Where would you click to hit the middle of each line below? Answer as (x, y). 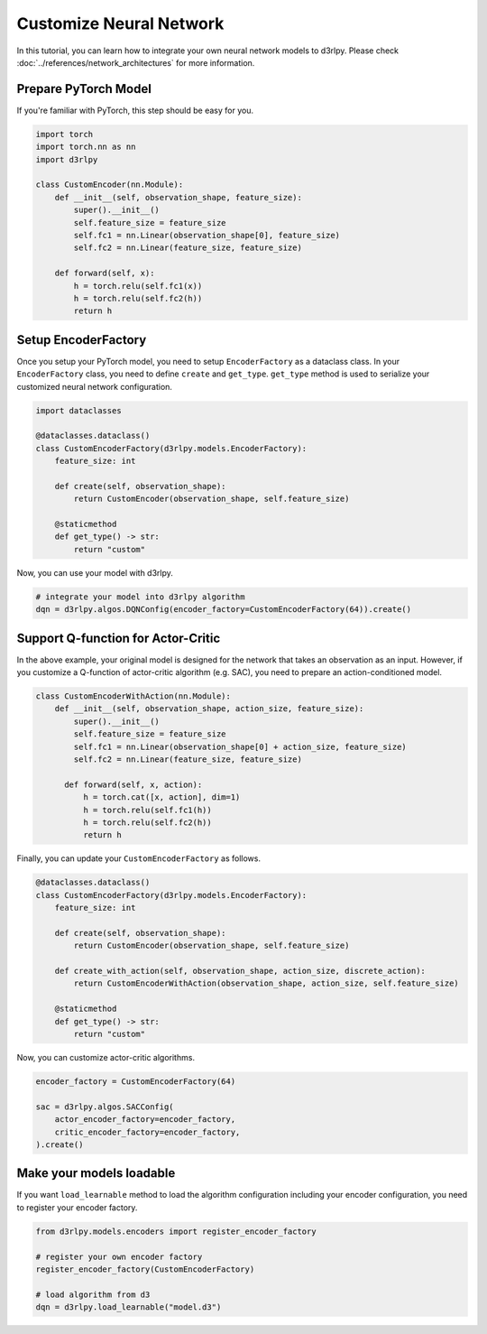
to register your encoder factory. (77, 1207)
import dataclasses (78, 410)
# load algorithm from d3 (93, 1294)
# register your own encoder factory (119, 1256)
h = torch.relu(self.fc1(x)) (138, 286)
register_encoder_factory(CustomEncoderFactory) (145, 1269)
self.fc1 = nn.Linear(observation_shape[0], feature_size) (207, 235)
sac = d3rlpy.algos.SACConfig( (105, 1107)
